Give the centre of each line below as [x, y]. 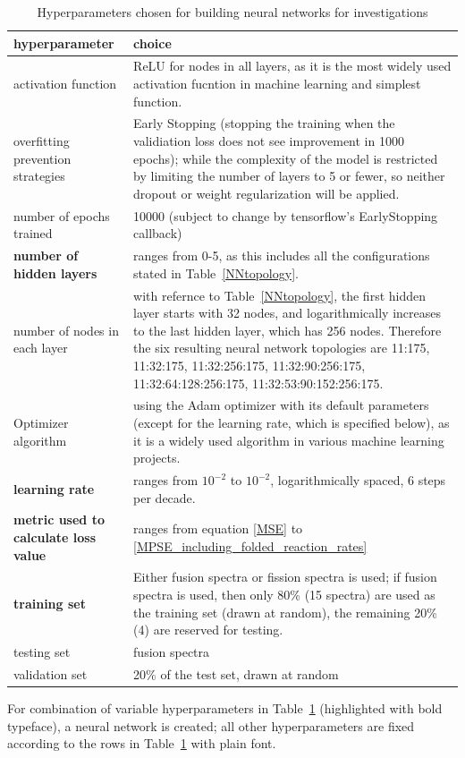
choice [152, 43]
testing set [42, 652]
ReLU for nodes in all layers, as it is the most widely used [292, 66]
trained [33, 233]
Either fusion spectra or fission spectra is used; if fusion [285, 577]
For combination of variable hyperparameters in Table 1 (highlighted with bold [225, 708]
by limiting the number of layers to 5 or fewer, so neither [289, 176]
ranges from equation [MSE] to [218, 528]
